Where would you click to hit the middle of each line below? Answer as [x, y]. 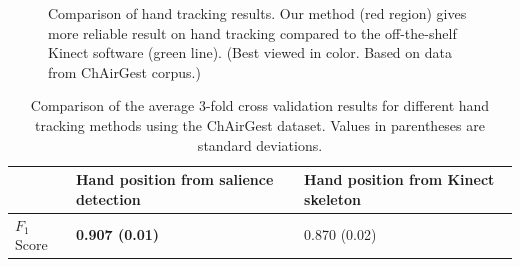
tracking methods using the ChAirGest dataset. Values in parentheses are [260, 124]
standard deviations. [260, 144]
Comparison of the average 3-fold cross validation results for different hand [260, 105]
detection [108, 198]
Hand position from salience [174, 179]
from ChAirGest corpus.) [124, 71]
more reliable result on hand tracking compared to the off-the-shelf [252, 32]
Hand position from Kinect [399, 179]
